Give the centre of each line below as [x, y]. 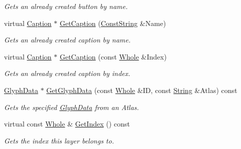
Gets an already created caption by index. [67, 73]
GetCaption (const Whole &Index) [113, 56]
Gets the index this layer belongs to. [59, 140]
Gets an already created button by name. [66, 6]
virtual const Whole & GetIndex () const [67, 124]
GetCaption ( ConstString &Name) [113, 23]
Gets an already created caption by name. [68, 40]
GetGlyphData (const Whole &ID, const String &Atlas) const [142, 90]
